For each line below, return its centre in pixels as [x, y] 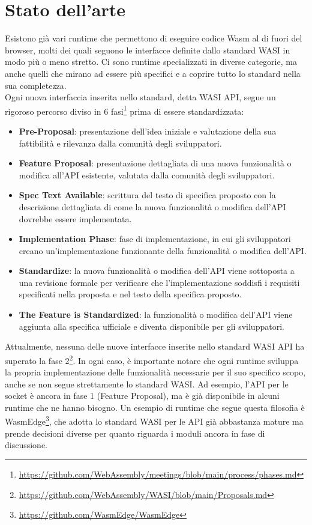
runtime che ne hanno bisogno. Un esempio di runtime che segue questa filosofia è [155, 407]
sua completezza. [36, 85]
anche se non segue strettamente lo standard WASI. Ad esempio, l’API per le [147, 384]
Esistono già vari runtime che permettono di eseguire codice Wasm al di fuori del [154, 38]
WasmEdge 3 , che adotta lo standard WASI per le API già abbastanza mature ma [154, 420]
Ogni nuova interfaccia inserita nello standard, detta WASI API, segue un [140, 97]
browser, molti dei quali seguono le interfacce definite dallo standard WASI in [148, 50]
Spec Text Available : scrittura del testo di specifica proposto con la [147, 195]
